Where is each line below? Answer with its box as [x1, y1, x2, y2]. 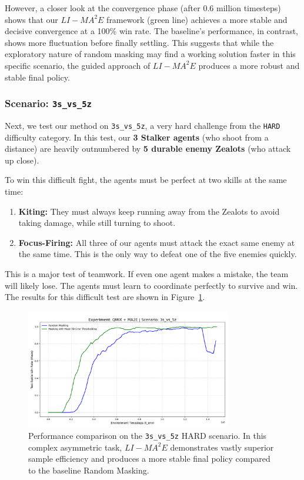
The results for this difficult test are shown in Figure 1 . [5, 291, 205, 303]
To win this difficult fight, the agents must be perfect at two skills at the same [5, 174, 287, 186]
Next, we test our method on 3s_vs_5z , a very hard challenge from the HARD [5, 119, 280, 131]
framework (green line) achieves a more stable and [106, 13, 288, 25]
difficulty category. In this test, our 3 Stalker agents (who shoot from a [5, 131, 269, 143]
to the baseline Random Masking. [28, 464, 149, 476]
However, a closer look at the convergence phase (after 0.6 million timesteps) [5, 2, 281, 14]
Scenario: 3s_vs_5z [5, 96, 92, 111]
